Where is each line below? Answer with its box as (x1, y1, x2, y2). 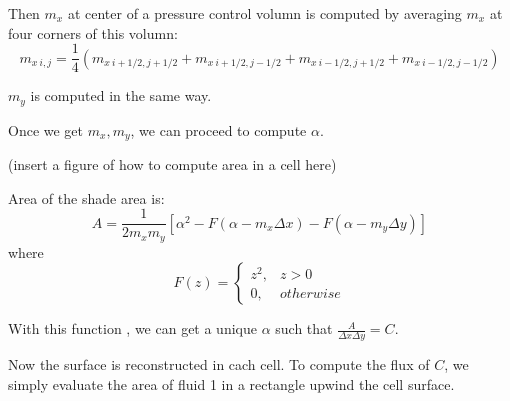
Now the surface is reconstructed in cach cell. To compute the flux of (8, 354, 430, 375)
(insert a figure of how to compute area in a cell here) (8, 154, 337, 175)
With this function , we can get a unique (8, 318, 257, 339)
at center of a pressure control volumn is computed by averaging (67, 3, 462, 23)
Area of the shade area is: (8, 187, 165, 208)
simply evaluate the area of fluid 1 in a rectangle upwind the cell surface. (8, 373, 455, 394)
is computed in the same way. (30, 85, 212, 106)
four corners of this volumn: (8, 22, 178, 43)
